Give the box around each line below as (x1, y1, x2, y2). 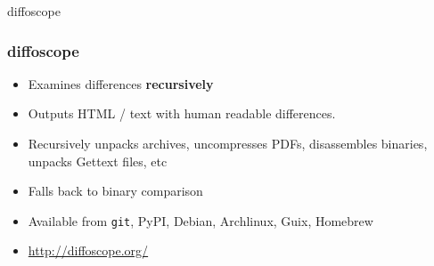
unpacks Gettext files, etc (28, 151, 168, 170)
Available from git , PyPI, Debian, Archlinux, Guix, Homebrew (28, 211, 373, 230)
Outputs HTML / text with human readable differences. (28, 104, 336, 123)
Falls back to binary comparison (28, 181, 203, 200)
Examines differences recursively (28, 74, 214, 93)
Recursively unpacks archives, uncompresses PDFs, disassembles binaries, (28, 134, 428, 152)
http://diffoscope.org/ (28, 241, 149, 260)
